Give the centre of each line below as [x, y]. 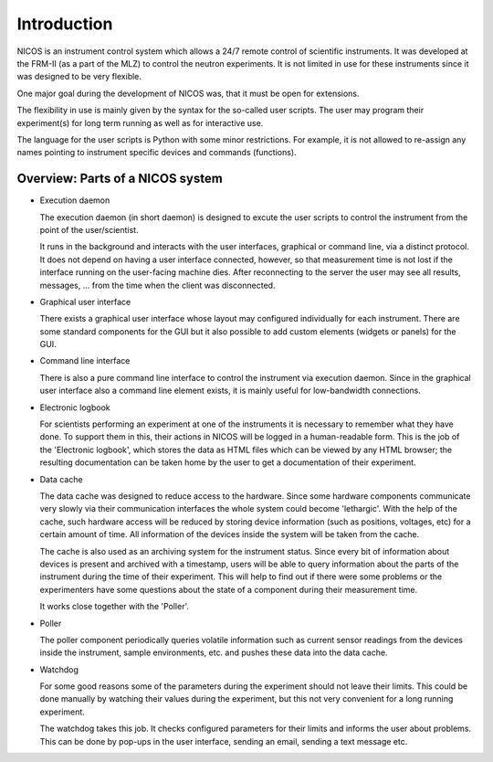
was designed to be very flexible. [79, 77]
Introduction [65, 24]
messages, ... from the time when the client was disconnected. [157, 285]
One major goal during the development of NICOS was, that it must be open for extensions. [188, 93]
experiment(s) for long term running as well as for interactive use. [140, 122]
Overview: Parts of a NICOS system [120, 179]
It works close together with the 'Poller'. [115, 607]
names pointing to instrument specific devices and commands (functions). [157, 153]
